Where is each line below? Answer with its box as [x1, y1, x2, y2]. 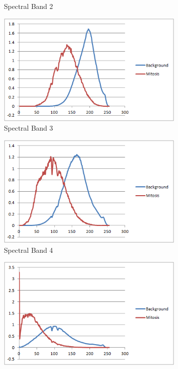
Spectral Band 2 [4, 1, 53, 11]
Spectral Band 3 [4, 123, 53, 133]
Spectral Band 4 [4, 244, 53, 255]
